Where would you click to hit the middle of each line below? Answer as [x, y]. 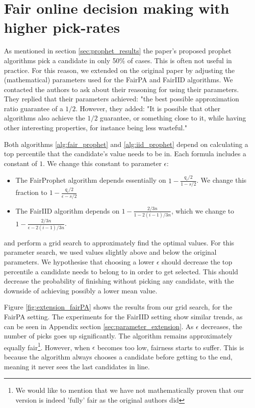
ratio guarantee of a [34, 108]
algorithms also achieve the [45, 118]
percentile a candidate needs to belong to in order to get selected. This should [121, 271]
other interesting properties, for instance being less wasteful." [96, 128]
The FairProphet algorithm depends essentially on [91, 180]
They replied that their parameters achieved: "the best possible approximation [122, 99]
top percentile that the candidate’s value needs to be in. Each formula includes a [125, 154]
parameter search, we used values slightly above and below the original [110, 252]
